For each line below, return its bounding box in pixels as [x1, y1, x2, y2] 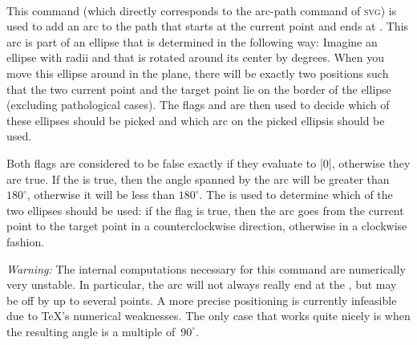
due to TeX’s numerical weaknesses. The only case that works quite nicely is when [6, 307, 411, 324]
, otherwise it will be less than [26, 186, 176, 203]
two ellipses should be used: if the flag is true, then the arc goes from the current [6, 201, 404, 218]
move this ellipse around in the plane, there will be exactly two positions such [6, 64, 389, 81]
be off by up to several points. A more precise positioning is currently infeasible [6, 291, 397, 308]
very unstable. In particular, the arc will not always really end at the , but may [6, 276, 397, 293]
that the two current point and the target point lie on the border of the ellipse [6, 80, 391, 97]
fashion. [6, 233, 45, 250]
